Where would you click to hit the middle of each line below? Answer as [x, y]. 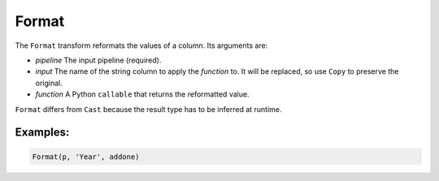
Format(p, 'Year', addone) [86, 157]
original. [49, 83]
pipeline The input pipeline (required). [98, 60]
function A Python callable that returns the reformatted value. [142, 94]
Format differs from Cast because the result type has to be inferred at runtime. [148, 109]
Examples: [42, 133]
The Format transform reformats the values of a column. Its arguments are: [141, 45]
